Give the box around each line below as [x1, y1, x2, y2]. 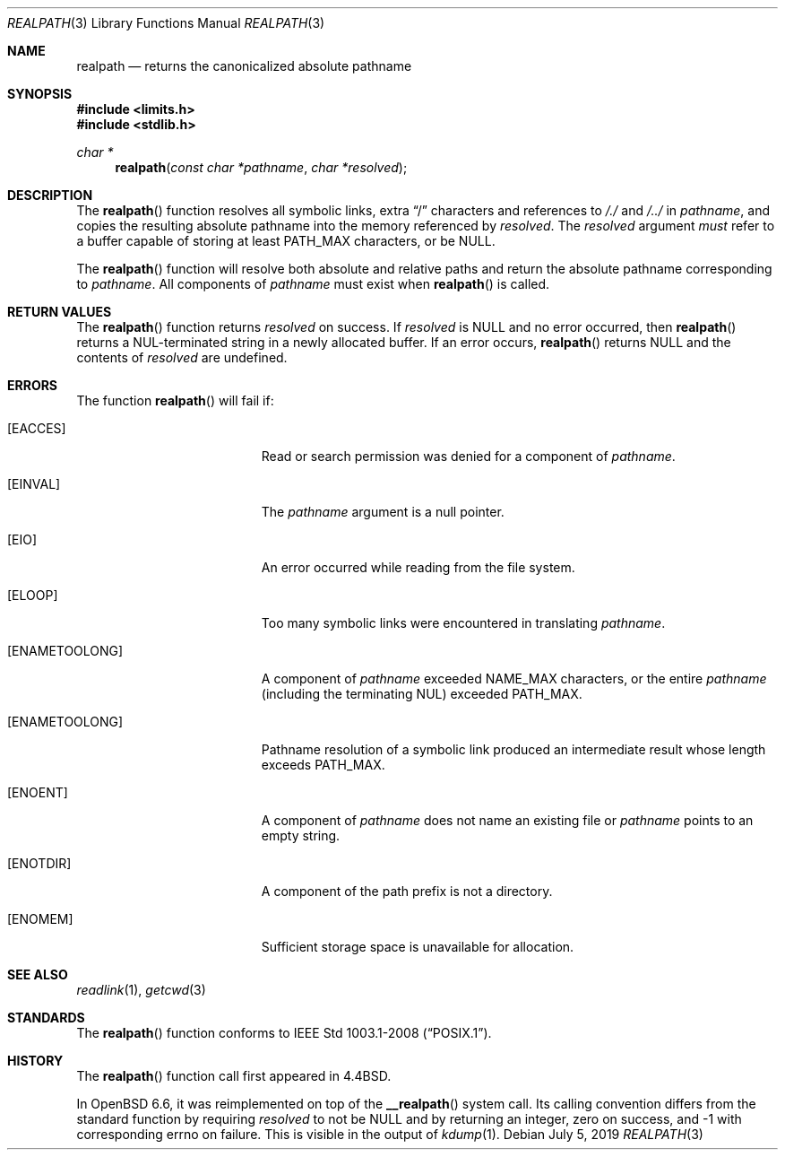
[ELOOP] [7, 587, 58, 603]
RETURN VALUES [7, 304, 112, 319]
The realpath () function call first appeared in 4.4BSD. [76, 1068, 392, 1083]
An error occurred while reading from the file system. [261, 560, 575, 575]
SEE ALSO [7, 967, 68, 982]
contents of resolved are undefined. [76, 350, 288, 365]
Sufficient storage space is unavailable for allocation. [261, 939, 574, 954]
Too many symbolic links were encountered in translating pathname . [261, 615, 666, 631]
